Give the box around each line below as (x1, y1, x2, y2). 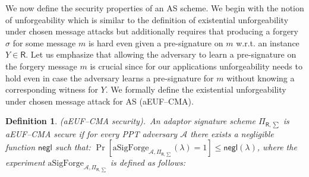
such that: (55, 141, 91, 153)
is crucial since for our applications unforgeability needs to (90, 59, 302, 72)
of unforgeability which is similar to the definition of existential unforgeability (5, 13, 289, 26)
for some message (12, 36, 76, 49)
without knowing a (226, 71, 295, 84)
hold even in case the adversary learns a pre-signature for (5, 71, 214, 84)
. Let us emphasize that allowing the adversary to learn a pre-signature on (26, 48, 297, 61)
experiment (5, 156, 45, 169)
